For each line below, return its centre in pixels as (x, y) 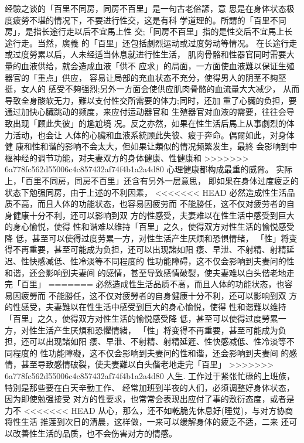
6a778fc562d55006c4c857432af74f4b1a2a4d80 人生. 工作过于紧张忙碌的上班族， (150, 376)
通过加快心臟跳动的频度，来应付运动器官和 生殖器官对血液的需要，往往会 (146, 112)
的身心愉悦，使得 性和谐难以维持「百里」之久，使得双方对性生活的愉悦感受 (150, 226)
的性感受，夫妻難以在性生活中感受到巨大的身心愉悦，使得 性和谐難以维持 (146, 307)
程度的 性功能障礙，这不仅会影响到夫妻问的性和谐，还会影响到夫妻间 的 (151, 352)
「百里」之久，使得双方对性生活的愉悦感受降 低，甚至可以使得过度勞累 (141, 318)
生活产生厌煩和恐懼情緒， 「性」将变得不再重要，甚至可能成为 (158, 330)
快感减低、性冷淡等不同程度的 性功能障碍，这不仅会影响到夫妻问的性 (162, 261)
